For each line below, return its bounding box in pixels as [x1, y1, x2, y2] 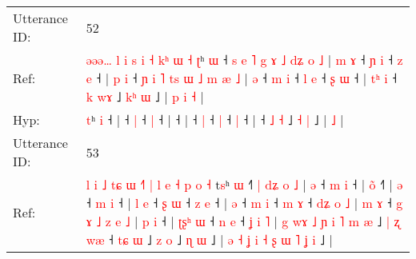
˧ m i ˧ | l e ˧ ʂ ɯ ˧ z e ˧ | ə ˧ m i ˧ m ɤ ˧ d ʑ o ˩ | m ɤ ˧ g [86, 193, 403, 212]
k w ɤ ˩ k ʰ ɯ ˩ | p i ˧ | [86, 87, 204, 106]
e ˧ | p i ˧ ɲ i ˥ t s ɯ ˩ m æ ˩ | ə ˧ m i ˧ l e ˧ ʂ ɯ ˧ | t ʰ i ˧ [86, 69, 398, 87]
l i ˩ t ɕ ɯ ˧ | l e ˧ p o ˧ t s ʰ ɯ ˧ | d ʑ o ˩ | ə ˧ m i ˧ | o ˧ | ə [86, 175, 403, 193]
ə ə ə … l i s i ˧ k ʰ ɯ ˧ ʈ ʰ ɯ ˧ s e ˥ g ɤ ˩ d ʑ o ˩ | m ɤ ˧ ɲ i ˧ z [86, 50, 403, 69]
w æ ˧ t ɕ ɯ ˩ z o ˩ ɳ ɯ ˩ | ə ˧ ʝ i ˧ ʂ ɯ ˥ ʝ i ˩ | [86, 230, 333, 249]
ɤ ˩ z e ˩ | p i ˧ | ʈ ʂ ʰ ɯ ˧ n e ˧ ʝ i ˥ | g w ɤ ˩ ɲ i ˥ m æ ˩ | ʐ [86, 212, 400, 230]
